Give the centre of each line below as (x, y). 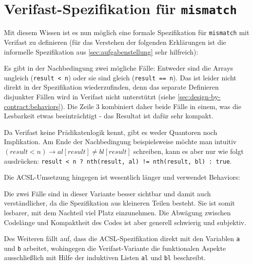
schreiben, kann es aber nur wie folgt (188, 151)
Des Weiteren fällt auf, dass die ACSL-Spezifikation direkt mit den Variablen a (122, 238)
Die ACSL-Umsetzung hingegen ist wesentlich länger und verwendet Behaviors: (122, 177)
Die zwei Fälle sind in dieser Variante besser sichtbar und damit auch (107, 193)
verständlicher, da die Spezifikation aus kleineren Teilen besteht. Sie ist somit (119, 203)
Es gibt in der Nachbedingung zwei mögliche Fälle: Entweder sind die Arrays (119, 68)
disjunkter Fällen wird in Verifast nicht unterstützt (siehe (90, 96)
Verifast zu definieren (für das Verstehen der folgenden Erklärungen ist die (115, 42)
